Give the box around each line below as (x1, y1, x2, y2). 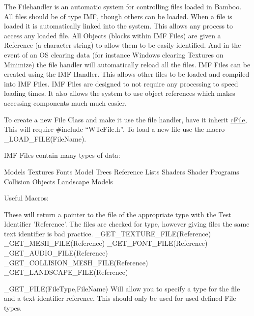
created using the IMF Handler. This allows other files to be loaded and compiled (4, 69, 250, 79)
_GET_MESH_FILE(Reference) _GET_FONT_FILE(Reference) (4, 238, 208, 248)
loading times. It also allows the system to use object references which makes (4, 88, 235, 98)
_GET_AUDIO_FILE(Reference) (4, 248, 108, 258)
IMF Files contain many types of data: (4, 150, 120, 160)
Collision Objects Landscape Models (4, 176, 113, 186)
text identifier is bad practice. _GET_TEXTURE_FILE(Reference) (4, 228, 211, 238)
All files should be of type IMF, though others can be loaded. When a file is (4, 11, 232, 21)
